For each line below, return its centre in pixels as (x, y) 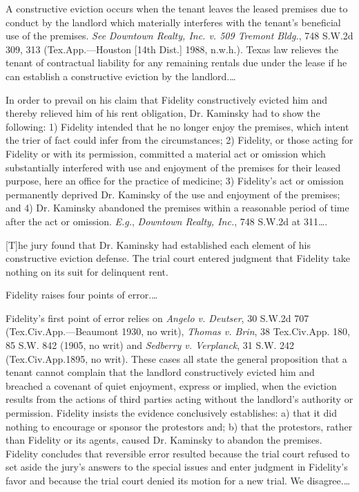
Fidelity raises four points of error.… (82, 295)
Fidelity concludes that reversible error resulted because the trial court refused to (178, 453)
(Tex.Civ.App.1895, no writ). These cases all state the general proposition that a (176, 358)
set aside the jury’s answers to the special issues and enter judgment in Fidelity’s (177, 467)
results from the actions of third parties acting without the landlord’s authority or (179, 399)
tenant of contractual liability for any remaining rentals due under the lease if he (176, 63)
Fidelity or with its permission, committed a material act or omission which (166, 153)
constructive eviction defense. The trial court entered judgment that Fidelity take (178, 258)
